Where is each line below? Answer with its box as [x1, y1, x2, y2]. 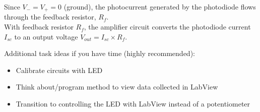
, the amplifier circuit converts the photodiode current [84, 21, 251, 32]
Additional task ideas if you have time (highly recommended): [4, 48, 195, 58]
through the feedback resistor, [4, 11, 96, 22]
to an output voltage [14, 31, 78, 41]
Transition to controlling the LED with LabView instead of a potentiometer [16, 98, 250, 109]
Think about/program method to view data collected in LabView [16, 81, 218, 92]
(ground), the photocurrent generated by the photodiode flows [63, 1, 256, 11]
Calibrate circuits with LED [16, 64, 103, 75]
